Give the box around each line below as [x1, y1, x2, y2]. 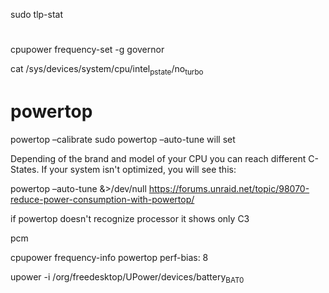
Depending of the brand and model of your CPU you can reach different [10, 152, 307, 164]
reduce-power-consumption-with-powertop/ [10, 193, 195, 205]
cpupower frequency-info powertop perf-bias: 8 [10, 251, 209, 263]
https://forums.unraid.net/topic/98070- [148, 182, 310, 194]
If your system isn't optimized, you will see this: [41, 163, 237, 175]
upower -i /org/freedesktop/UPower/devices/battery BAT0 [10, 270, 245, 285]
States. [10, 163, 40, 175]
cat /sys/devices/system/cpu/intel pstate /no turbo [10, 63, 204, 77]
